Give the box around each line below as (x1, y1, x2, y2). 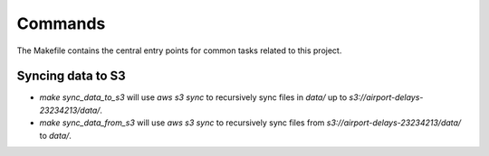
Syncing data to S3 (16, 69, 126, 84)
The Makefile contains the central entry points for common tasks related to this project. (16, 45, 342, 56)
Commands (16, 14, 106, 33)
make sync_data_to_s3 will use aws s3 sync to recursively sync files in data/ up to (39, 92, 348, 103)
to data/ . (39, 130, 72, 141)
